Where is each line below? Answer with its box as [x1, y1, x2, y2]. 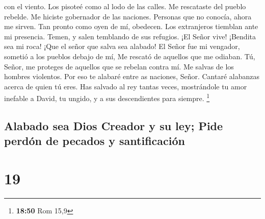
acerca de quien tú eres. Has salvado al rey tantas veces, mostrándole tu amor [4, 81, 247, 91]
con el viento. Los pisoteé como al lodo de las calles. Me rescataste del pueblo [4, 1, 246, 11]
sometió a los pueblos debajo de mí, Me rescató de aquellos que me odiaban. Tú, [4, 51, 255, 61]
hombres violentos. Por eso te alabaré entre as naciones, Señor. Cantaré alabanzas [4, 71, 259, 82]
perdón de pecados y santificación [4, 133, 185, 149]
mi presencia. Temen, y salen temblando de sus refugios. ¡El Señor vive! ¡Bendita [4, 31, 256, 41]
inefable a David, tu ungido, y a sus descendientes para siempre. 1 [4, 91, 210, 103]
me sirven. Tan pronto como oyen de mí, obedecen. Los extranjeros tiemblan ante [4, 21, 258, 32]
